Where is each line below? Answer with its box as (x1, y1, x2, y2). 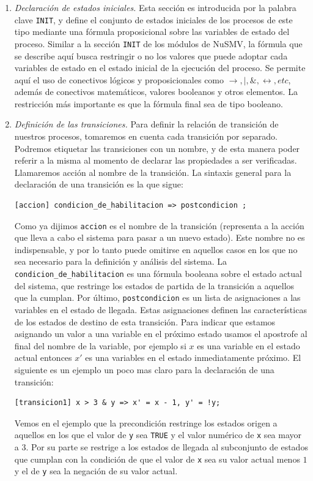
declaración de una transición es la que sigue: (14, 178, 183, 191)
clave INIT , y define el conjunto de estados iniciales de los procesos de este (14, 13, 293, 26)
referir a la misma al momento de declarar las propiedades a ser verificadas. (14, 154, 297, 167)
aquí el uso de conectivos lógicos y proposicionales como (14, 73, 224, 86)
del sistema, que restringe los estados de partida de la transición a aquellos (14, 279, 295, 292)
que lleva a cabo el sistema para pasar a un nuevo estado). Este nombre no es (14, 231, 305, 244)
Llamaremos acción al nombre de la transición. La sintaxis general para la (14, 165, 292, 178)
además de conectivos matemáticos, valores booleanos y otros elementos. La (14, 85, 298, 98)
